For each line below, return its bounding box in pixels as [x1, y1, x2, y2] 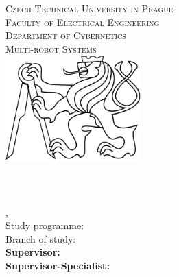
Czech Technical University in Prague [5, 1, 174, 15]
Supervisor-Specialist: [5, 258, 110, 273]
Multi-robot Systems [5, 41, 97, 56]
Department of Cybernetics [5, 28, 126, 43]
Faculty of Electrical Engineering [5, 14, 160, 29]
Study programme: [5, 218, 84, 232]
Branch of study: [5, 231, 76, 245]
